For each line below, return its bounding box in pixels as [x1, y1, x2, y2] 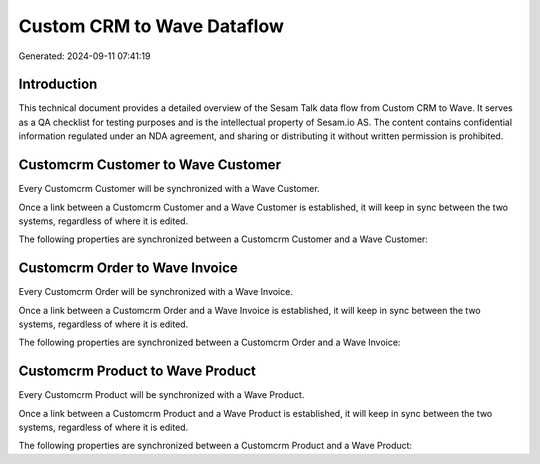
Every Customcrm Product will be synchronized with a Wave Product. [18, 389, 305, 401]
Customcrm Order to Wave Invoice [18, 260, 239, 277]
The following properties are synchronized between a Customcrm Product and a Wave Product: [18, 440, 413, 452]
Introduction [18, 76, 98, 93]
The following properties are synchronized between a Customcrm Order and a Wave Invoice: [18, 336, 401, 349]
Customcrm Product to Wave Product [18, 363, 257, 380]
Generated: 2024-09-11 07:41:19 [18, 50, 151, 62]
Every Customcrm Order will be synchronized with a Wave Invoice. [18, 286, 294, 298]
